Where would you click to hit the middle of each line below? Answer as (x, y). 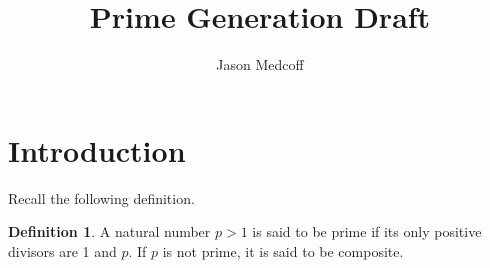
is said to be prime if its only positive (367, 231)
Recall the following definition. (101, 197)
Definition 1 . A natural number (109, 231)
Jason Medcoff (260, 64)
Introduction (97, 149)
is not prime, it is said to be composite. (283, 250)
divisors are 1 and (62, 250)
